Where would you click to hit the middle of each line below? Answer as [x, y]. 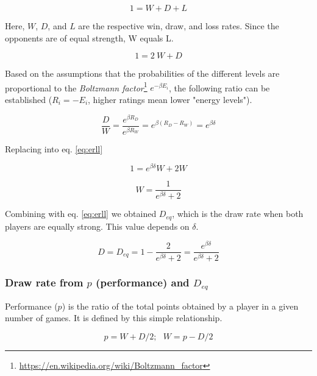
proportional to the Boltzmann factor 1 [76, 87]
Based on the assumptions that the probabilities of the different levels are [142, 73]
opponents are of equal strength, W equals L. [89, 37]
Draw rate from [44, 282]
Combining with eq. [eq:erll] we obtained [81, 214]
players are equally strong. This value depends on [97, 226]
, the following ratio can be [219, 87]
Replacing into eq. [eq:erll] [54, 148]
